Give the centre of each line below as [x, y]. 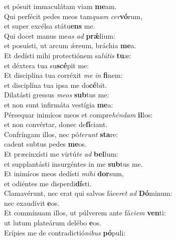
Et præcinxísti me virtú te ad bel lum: [61, 153]
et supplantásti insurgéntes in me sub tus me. [73, 163]
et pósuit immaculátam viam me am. [60, 6]
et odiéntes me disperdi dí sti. [48, 183]
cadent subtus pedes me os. [45, 144]
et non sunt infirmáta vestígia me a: [59, 104]
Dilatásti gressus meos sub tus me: [57, 95]
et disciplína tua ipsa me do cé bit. [56, 85]
